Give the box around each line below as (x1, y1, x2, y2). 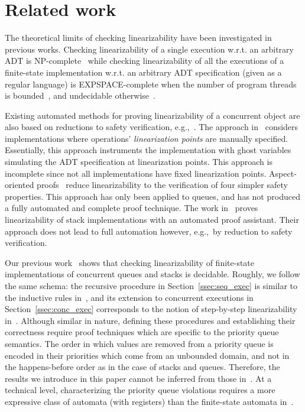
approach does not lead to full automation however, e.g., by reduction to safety (5, 225, 293, 237)
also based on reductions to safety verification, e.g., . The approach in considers (5, 121, 298, 133)
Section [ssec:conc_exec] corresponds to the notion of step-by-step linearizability (5, 303, 297, 315)
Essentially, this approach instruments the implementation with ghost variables (5, 144, 291, 156)
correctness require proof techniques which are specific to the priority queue (5, 326, 279, 338)
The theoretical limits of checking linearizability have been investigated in (5, 31, 272, 44)
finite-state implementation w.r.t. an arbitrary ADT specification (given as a (5, 66, 282, 78)
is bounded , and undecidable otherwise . (5, 89, 155, 102)
